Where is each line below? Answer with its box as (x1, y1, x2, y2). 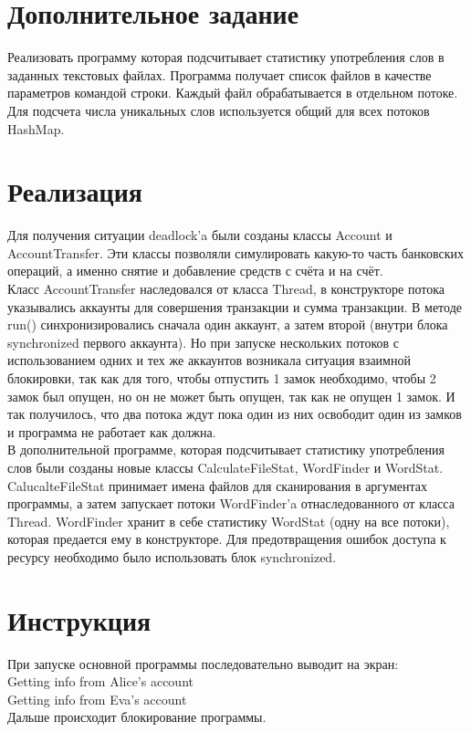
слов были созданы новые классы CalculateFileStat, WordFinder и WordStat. (7, 457, 444, 476)
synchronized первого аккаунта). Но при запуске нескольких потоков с (7, 332, 400, 351)
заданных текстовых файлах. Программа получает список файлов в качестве (7, 65, 432, 84)
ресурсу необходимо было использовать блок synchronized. (7, 547, 337, 566)
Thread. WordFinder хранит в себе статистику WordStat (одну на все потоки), (7, 511, 450, 530)
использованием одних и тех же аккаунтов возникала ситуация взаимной (7, 350, 411, 370)
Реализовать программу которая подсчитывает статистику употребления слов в (7, 47, 445, 67)
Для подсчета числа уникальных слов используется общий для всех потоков (7, 100, 430, 120)
